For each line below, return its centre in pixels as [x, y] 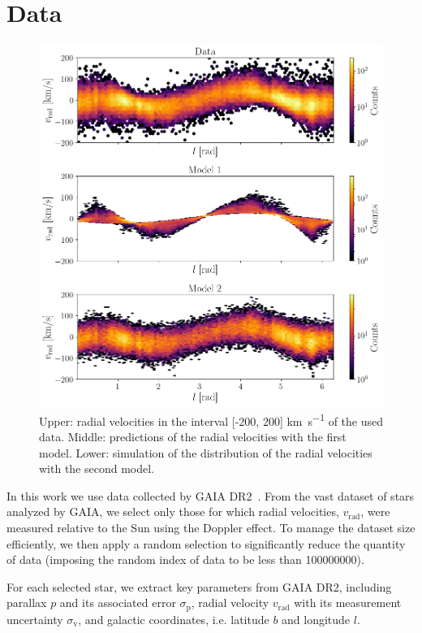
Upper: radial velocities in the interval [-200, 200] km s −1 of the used [211, 419]
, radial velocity [230, 603]
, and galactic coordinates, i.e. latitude [174, 619]
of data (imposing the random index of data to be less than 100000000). [185, 559]
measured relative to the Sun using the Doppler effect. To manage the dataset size [211, 527]
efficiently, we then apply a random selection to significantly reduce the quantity [206, 543]
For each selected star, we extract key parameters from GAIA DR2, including [199, 586]
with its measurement [348, 603]
